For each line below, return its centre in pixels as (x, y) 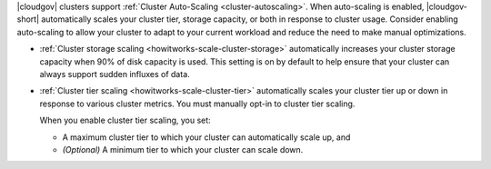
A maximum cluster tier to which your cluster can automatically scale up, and (206, 137)
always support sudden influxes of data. (115, 74)
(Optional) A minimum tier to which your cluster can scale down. (183, 149)
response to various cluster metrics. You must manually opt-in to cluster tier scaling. (197, 104)
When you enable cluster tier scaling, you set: (125, 120)
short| (28, 19)
